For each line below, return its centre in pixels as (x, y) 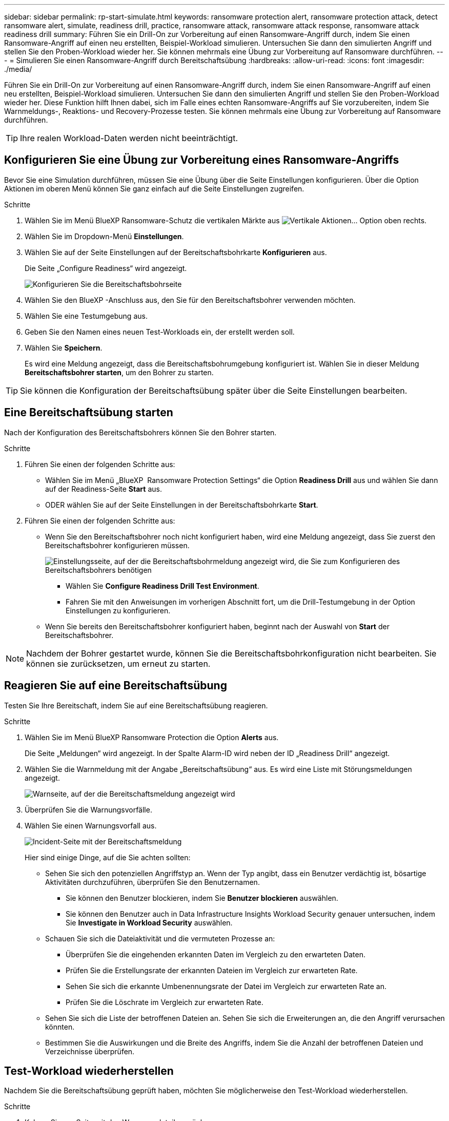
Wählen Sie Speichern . (64, 347)
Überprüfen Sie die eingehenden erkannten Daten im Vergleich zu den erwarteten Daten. (216, 954)
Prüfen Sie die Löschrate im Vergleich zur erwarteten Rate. (165, 1002)
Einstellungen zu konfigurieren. (118, 610)
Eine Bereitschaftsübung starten (89, 413)
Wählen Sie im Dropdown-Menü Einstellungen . (104, 236)
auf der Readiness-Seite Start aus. (104, 489)
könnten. (60, 1027)
